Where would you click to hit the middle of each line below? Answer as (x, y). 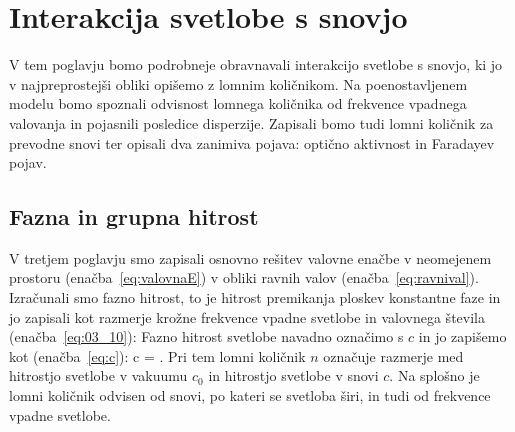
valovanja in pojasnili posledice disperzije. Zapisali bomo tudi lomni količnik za (251, 122)
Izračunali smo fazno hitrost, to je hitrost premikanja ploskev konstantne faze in (255, 297)
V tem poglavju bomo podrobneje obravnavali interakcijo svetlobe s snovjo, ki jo (256, 64)
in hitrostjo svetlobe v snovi (293, 375)
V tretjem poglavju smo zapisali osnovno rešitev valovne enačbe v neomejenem (250, 257)
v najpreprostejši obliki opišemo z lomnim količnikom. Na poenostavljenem (238, 83)
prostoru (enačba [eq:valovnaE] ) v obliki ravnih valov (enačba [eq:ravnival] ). (244, 277)
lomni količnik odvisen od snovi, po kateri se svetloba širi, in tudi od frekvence (250, 395)
